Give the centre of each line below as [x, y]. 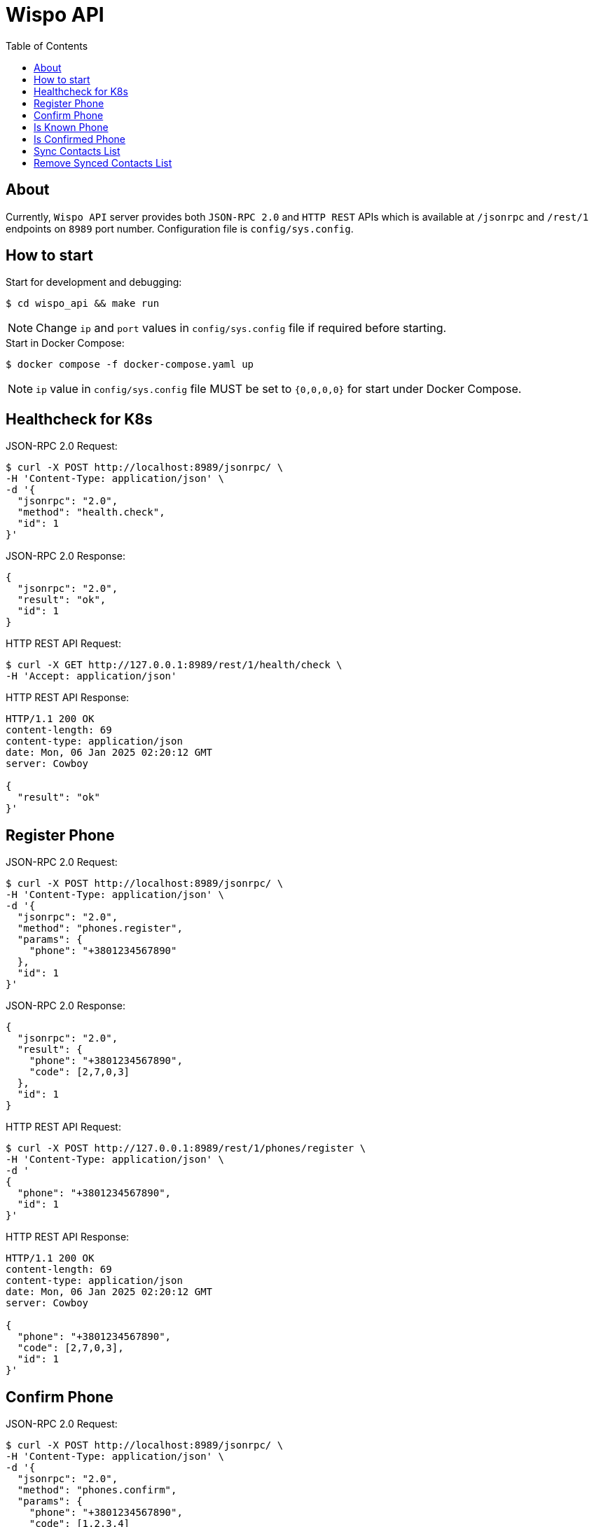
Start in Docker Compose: [65, 343]
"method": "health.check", [91, 512]
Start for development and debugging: [94, 282]
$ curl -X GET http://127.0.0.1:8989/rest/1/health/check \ [174, 665]
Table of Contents [47, 46]
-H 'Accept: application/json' [91, 676]
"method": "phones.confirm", [97, 1490]
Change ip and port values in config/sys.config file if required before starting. [241, 328]
